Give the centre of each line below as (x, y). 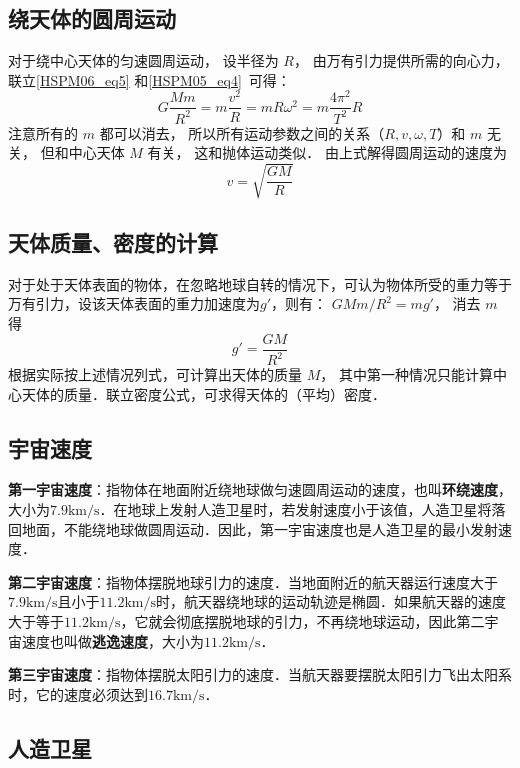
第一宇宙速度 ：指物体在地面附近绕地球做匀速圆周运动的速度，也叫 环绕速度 (253, 489)
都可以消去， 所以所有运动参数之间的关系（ (242, 132)
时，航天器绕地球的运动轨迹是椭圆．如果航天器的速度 (331, 601)
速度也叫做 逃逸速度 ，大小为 (112, 640)
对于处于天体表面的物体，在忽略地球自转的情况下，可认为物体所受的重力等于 (260, 283)
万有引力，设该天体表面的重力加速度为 (134, 303)
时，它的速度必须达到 (78, 693)
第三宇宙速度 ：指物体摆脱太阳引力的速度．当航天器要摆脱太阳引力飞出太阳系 (260, 674)
